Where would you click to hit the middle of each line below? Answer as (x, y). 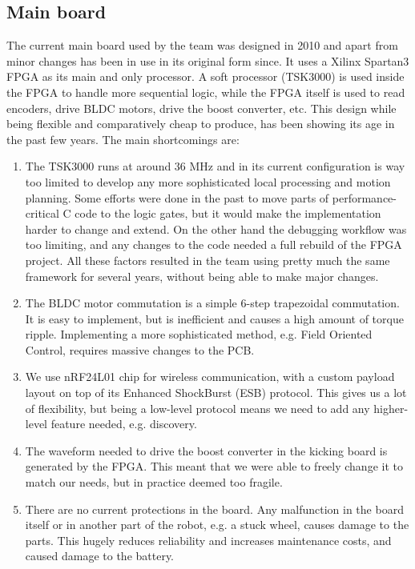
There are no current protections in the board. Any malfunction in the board (214, 509)
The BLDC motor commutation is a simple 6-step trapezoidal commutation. (212, 303)
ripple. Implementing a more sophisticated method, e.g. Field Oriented (199, 334)
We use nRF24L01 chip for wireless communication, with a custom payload (210, 377)
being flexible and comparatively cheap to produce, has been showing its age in (201, 124)
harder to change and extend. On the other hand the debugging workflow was (216, 228)
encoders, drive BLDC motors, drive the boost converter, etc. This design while (201, 108)
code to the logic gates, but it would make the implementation (228, 213)
